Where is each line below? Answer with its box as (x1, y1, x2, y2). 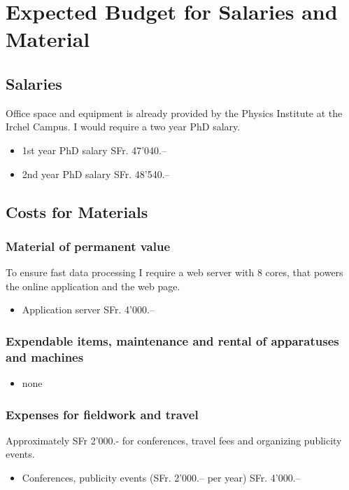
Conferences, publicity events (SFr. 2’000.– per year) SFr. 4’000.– (22, 470, 301, 485)
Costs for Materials (6, 200, 148, 222)
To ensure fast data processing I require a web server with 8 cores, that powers (6, 265, 343, 280)
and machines (6, 348, 84, 365)
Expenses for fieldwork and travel (6, 405, 199, 423)
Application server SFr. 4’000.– (22, 302, 155, 317)
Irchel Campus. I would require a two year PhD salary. (6, 119, 241, 134)
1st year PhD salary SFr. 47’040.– (22, 142, 167, 157)
